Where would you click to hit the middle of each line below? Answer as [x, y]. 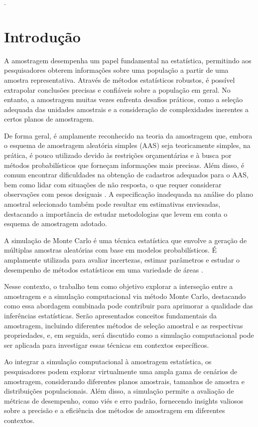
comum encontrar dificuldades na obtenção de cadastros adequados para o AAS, [126, 175]
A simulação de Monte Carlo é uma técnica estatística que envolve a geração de [126, 240]
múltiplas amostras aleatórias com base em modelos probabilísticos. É [111, 250]
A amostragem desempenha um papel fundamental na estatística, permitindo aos [128, 60]
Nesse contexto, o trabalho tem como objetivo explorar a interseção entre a [119, 286]
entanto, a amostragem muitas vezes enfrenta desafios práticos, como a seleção [124, 99]
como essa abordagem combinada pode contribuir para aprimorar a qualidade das [129, 306]
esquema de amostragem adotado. [56, 223]
